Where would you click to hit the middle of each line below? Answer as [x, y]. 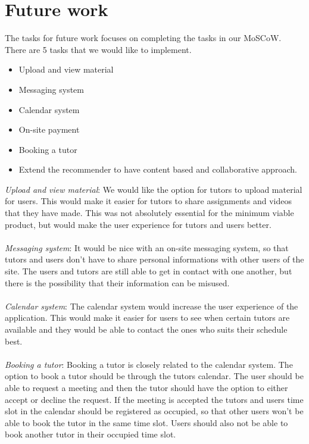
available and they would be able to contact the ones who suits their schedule [146, 329]
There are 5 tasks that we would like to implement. [98, 49]
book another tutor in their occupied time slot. [90, 434]
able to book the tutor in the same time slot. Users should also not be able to [146, 422]
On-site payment [49, 129]
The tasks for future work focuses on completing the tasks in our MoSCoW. [143, 38]
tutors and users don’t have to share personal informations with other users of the [154, 259]
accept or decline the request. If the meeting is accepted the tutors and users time [154, 399]
